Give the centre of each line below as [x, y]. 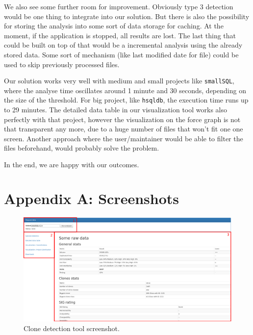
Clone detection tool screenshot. [72, 328]
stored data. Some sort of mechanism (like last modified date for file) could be [121, 54]
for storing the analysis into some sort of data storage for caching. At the [114, 26]
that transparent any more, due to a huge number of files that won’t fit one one [124, 129]
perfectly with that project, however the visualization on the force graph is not [122, 119]
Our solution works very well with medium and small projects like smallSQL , [119, 81]
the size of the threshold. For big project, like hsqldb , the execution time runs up [126, 100]
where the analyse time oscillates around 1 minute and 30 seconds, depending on [125, 90]
